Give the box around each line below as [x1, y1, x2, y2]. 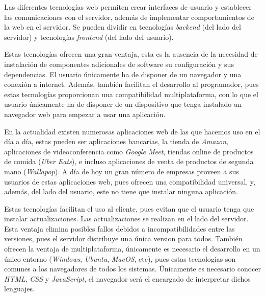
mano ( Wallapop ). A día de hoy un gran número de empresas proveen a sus [4, 166, 239, 176]
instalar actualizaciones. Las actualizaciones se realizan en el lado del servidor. [4, 213, 249, 224]
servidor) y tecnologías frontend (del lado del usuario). [4, 31, 174, 42]
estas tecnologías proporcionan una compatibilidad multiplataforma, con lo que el [4, 88, 258, 99]
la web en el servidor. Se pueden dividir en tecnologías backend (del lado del [4, 21, 241, 32]
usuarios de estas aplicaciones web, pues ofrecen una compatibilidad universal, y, [4, 176, 255, 187]
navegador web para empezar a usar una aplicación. [4, 108, 166, 119]
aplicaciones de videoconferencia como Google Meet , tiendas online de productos [4, 146, 254, 156]
